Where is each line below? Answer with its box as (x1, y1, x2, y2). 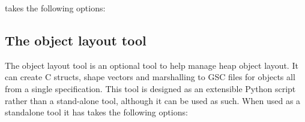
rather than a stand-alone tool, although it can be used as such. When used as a (5, 94, 301, 106)
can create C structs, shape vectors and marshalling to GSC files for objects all (5, 71, 295, 83)
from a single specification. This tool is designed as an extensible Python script (5, 82, 296, 94)
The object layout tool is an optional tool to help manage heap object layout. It (5, 59, 298, 71)
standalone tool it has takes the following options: (5, 106, 188, 118)
